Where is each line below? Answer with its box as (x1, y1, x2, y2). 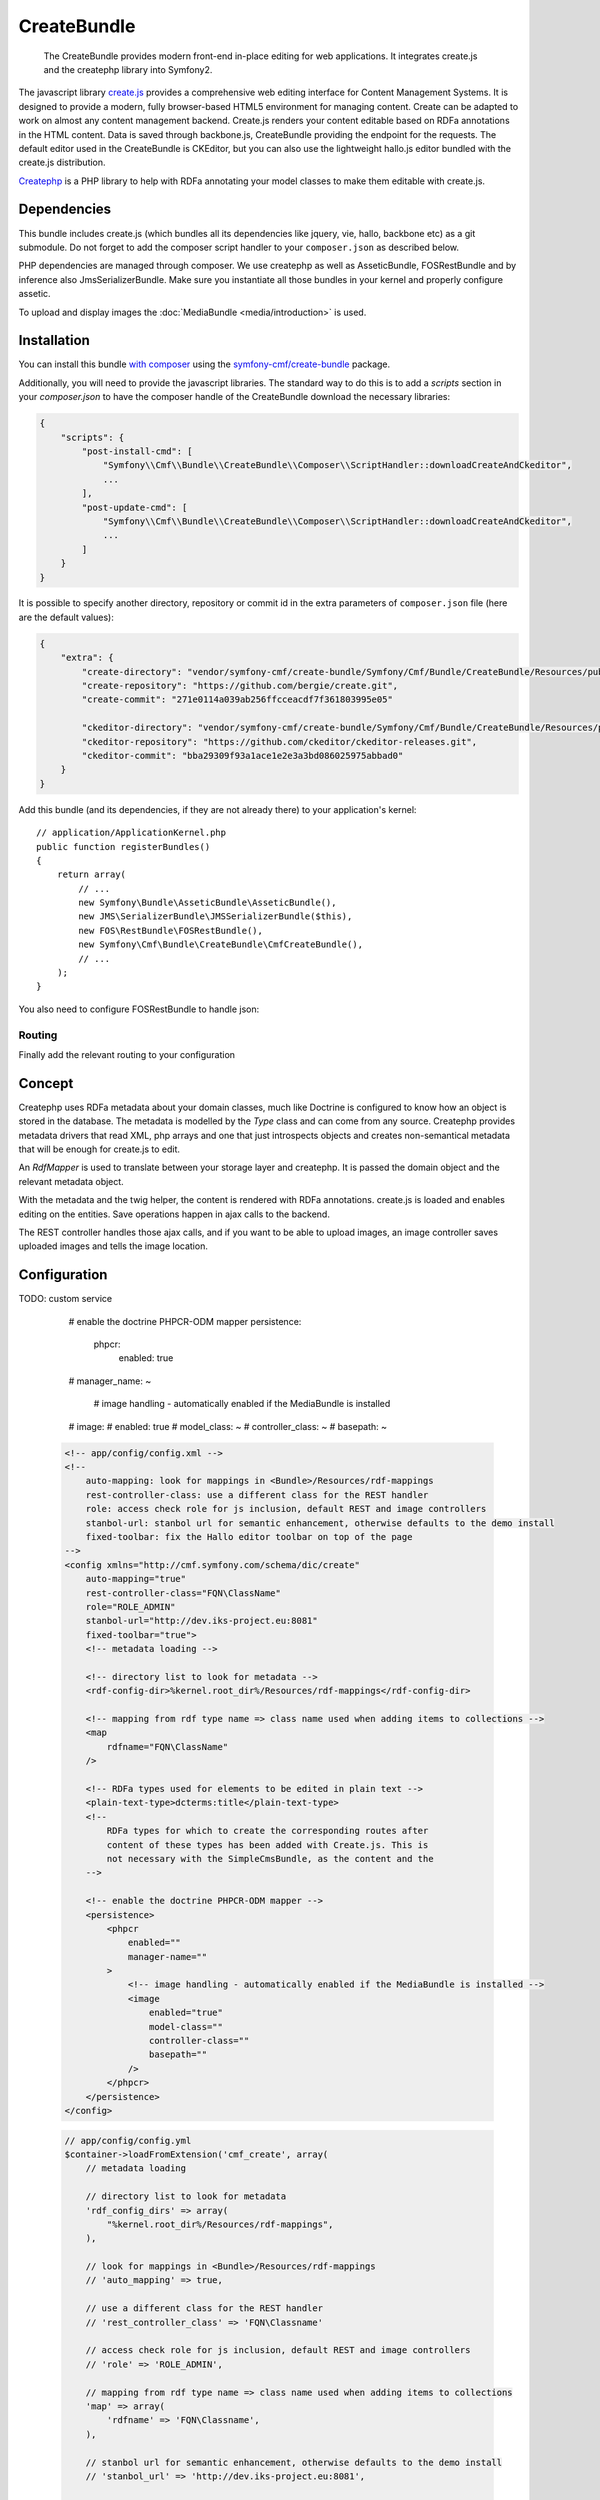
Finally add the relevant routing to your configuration (18, 1048, 235, 1060)
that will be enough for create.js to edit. (18, 1143, 180, 1155)
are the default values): (18, 611, 114, 623)
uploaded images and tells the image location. (18, 1240, 209, 1252)
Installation (18, 332, 90, 349)
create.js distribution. (18, 156, 106, 169)
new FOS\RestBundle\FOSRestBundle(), (78, 925, 264, 936)
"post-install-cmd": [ (81, 445, 194, 457)
